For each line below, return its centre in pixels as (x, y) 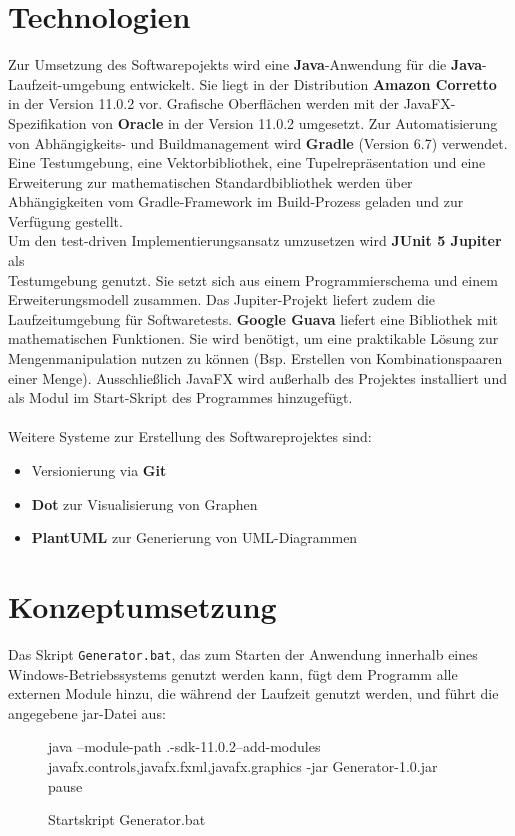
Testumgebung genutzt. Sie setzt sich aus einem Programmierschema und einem (253, 279)
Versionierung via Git (99, 470)
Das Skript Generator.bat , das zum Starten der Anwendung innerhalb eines (243, 653)
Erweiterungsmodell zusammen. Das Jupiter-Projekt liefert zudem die (222, 299)
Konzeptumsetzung (142, 605)
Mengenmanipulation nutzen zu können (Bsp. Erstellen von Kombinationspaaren (255, 358)
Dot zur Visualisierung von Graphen (144, 503)
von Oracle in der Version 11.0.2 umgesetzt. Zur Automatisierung (294, 122)
